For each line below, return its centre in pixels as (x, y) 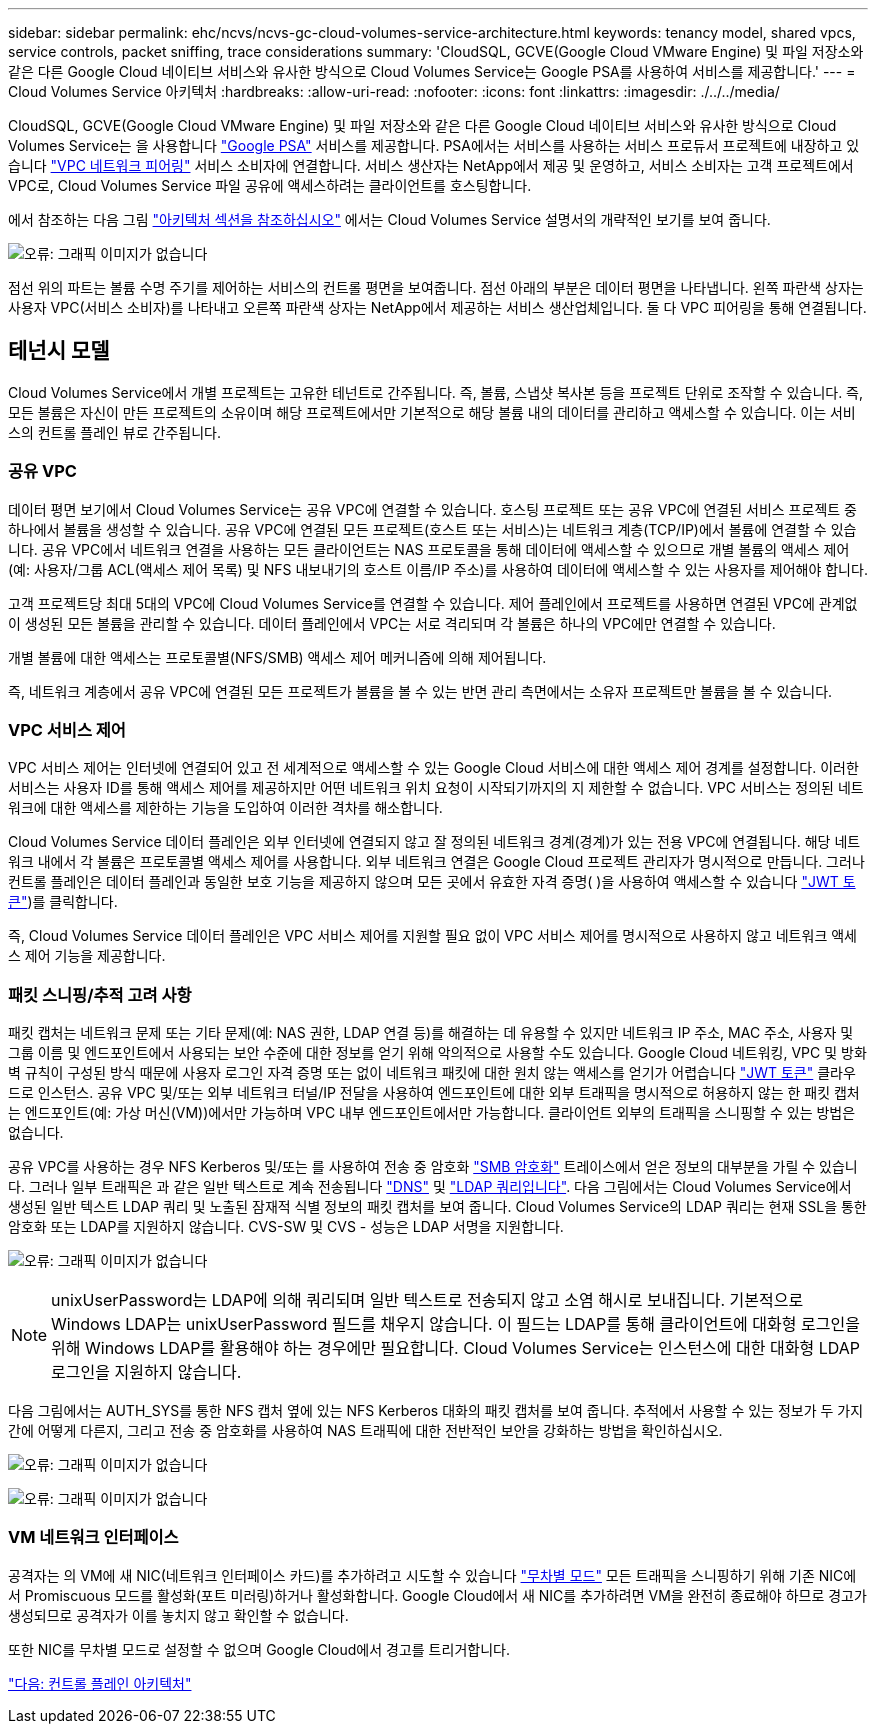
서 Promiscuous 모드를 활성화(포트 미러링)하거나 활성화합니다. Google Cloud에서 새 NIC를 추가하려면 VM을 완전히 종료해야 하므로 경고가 (437, 1595)
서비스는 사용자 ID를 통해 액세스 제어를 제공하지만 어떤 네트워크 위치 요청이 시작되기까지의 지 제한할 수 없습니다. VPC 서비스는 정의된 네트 (436, 788)
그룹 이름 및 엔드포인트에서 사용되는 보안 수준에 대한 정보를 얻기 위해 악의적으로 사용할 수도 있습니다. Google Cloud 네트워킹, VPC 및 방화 (437, 1053)
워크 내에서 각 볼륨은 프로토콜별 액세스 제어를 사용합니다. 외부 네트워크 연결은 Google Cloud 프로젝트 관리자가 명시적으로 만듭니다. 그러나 (436, 862)
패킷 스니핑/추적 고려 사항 (100, 994)
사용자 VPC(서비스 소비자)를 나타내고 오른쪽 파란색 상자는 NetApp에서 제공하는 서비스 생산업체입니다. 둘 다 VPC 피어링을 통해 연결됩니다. (437, 307)
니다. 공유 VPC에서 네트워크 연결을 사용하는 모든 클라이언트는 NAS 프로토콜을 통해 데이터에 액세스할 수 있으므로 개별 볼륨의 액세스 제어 (429, 549)
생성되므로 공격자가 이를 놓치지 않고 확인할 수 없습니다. (178, 1615)
